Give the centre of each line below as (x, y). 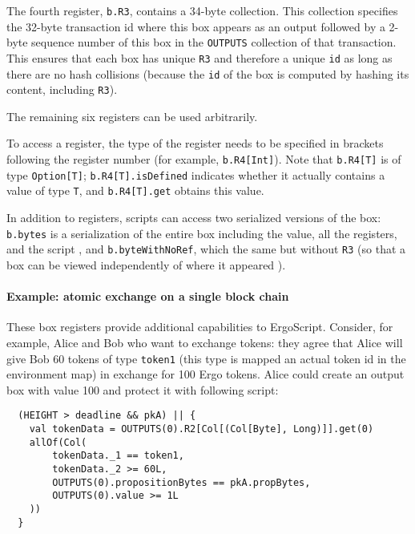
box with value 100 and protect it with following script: (143, 389)
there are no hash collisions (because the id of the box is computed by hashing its (208, 73)
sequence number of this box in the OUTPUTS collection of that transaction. (214, 42)
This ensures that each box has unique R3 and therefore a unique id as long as (199, 57)
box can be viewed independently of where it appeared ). (146, 264)
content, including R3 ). (62, 89)
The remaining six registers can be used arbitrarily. (132, 116)
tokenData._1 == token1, (118, 456)
